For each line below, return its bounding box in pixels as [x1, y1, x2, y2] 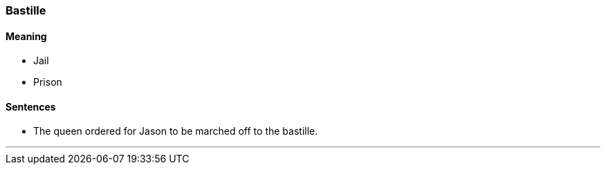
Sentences [6, 100, 56, 113]
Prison [33, 76, 62, 88]
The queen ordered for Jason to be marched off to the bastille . [33, 125, 318, 138]
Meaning [6, 30, 47, 42]
